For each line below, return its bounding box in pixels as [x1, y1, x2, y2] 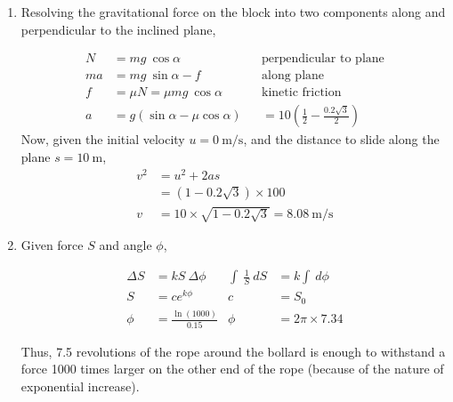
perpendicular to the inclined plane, [20, 20, 216, 38]
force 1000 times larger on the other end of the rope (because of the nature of [20, 359, 444, 378]
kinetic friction [262, 86, 342, 100]
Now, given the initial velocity [20, 130, 185, 149]
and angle [99, 236, 152, 254]
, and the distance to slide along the [243, 130, 440, 149]
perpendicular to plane [262, 52, 384, 66]
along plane [262, 69, 325, 83]
